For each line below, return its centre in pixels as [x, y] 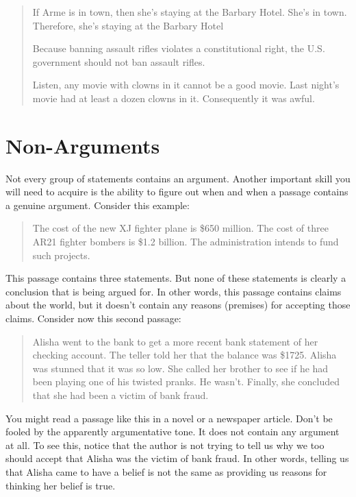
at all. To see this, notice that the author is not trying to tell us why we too [165, 445]
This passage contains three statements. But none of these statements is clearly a [176, 278]
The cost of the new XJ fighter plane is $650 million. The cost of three [180, 228]
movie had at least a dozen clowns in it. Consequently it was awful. [174, 98]
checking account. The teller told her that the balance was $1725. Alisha [185, 355]
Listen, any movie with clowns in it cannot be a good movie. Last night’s [186, 85]
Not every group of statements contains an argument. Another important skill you [178, 178]
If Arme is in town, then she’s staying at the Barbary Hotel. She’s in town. [190, 12]
